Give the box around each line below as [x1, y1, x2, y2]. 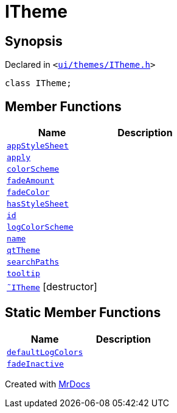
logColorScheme [7, 222, 74, 232]
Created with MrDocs [5, 378, 91, 389]
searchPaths [7, 257, 60, 267]
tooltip [7, 269, 40, 279]
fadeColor [7, 188, 50, 197]
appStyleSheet [7, 141, 69, 151]
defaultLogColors [7, 347, 83, 357]
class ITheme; [5, 78, 72, 89]
